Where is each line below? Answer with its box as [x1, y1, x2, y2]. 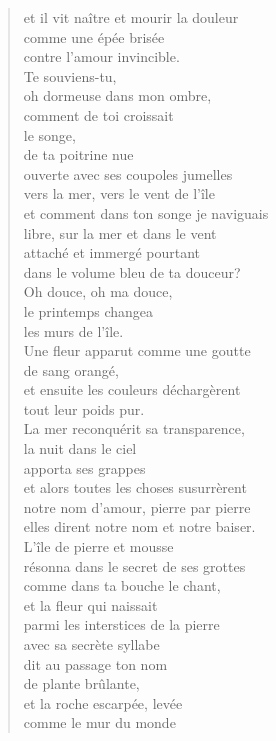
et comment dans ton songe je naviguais [23, 202, 269, 223]
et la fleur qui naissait [23, 594, 158, 615]
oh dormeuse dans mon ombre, [23, 85, 212, 106]
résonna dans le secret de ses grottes [23, 555, 246, 576]
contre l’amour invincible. [23, 46, 180, 67]
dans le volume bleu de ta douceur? [23, 261, 241, 282]
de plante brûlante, [23, 673, 140, 694]
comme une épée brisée [23, 26, 165, 47]
